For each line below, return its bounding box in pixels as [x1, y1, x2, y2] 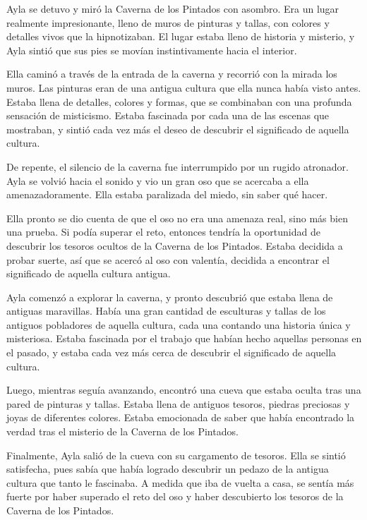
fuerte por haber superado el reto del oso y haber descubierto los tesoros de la [6, 489, 344, 504]
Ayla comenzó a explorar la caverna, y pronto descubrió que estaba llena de [6, 289, 333, 304]
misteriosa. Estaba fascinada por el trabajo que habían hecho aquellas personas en [6, 331, 362, 346]
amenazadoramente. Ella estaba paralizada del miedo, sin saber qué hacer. [6, 187, 328, 202]
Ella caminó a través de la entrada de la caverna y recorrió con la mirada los [6, 66, 337, 81]
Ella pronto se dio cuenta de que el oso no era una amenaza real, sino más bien [6, 210, 348, 225]
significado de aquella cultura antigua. [6, 266, 171, 281]
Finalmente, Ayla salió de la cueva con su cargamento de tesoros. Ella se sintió [6, 447, 346, 462]
